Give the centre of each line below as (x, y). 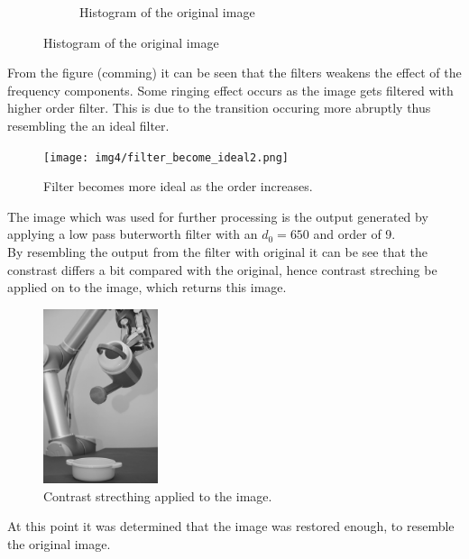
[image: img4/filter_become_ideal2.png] (166, 157)
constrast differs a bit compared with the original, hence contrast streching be (222, 269)
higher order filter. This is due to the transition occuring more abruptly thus (219, 108)
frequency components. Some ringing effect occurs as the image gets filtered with (230, 90)
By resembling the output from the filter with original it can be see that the (218, 252)
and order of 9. (354, 234)
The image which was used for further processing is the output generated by (218, 216)
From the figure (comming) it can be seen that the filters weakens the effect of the (234, 73)
